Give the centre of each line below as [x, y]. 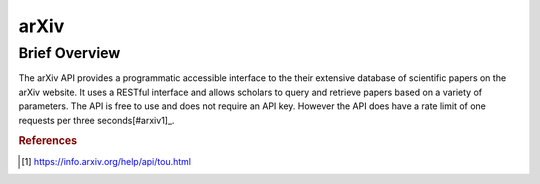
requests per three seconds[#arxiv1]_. [96, 120]
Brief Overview [69, 53]
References [48, 141]
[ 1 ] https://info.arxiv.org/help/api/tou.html [106, 161]
